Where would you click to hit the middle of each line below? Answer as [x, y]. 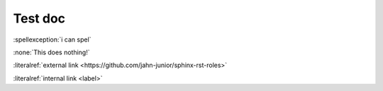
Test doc [39, 18]
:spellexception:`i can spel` [52, 40]
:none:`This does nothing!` [51, 52]
